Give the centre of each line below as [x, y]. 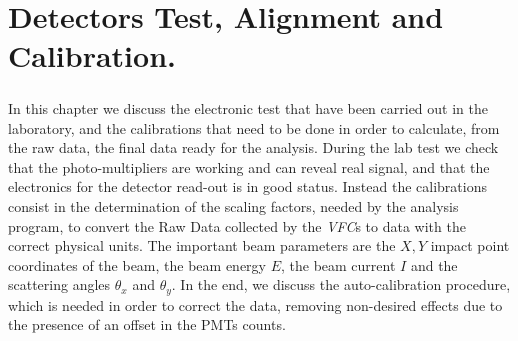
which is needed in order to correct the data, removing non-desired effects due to [255, 304]
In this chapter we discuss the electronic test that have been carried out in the [248, 107]
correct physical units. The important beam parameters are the [202, 245]
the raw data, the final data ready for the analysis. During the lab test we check [253, 147]
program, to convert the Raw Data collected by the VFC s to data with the [237, 225]
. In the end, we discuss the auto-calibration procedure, [341, 284]
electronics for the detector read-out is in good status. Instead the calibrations [247, 186]
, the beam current [338, 264]
